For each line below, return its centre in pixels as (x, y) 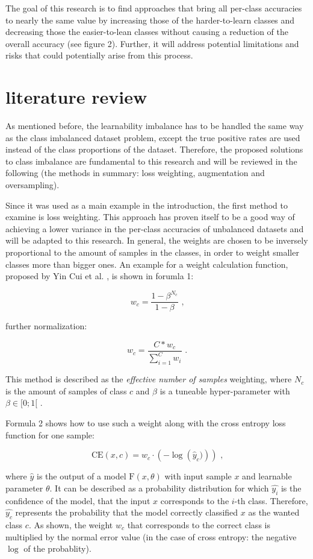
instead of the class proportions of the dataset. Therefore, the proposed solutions (154, 149)
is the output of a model (82, 476)
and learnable (267, 476)
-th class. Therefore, (271, 500)
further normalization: (46, 326)
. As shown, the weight (71, 524)
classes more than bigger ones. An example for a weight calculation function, (147, 264)
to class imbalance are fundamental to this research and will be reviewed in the (151, 161)
